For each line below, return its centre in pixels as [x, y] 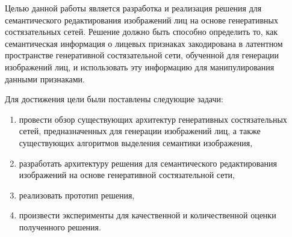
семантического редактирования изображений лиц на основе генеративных [141, 20]
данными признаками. [45, 78]
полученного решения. [60, 226]
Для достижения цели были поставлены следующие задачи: [114, 99]
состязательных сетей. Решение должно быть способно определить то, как [141, 32]
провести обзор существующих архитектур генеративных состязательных [153, 119]
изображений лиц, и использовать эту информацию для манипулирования [140, 66]
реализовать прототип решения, [77, 195]
